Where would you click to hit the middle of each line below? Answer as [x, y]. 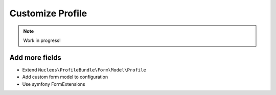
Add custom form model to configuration [65, 77]
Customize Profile [48, 13]
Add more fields [35, 57]
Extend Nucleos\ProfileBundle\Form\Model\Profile [84, 69]
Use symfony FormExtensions [54, 84]
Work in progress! [42, 40]
